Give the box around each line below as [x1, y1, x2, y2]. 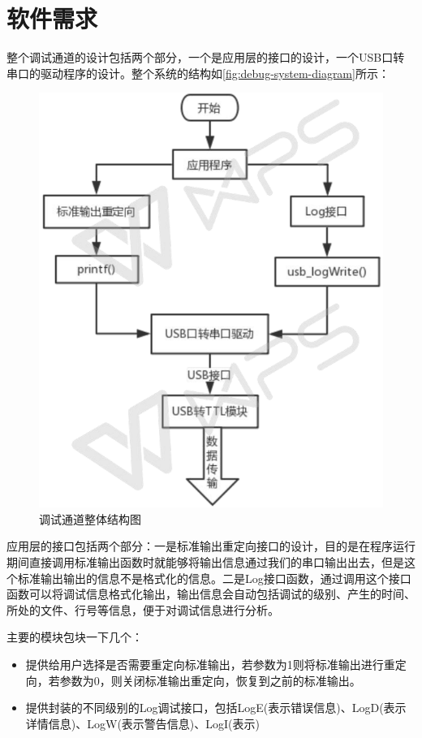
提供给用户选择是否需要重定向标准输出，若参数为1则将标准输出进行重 [25, 655, 395, 672]
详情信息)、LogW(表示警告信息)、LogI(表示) [25, 714, 260, 732]
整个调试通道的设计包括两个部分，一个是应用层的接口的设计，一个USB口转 [6, 49, 405, 66]
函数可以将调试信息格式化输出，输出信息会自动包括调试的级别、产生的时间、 [6, 585, 416, 602]
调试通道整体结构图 [39, 510, 141, 527]
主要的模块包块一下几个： [6, 628, 143, 645]
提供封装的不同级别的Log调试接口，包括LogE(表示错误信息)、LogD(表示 [25, 699, 407, 716]
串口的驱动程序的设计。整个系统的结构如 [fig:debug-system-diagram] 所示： [6, 64, 390, 81]
